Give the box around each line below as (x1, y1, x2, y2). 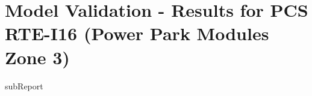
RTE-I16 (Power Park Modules (5, 21, 269, 46)
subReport (5, 79, 43, 92)
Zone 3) (5, 44, 70, 69)
